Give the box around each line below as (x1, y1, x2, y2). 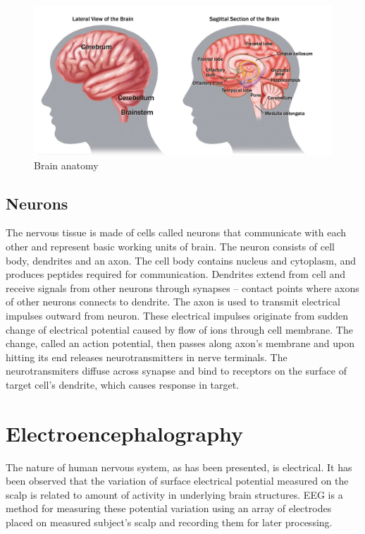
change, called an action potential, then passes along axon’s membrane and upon (6, 336, 355, 351)
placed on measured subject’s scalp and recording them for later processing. (6, 515, 333, 530)
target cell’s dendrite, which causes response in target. (6, 377, 240, 392)
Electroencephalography (6, 418, 244, 447)
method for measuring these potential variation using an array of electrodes (6, 501, 332, 516)
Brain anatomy (34, 157, 99, 172)
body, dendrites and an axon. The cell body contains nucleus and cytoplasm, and (6, 253, 357, 267)
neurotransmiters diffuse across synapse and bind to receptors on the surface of (6, 363, 347, 378)
